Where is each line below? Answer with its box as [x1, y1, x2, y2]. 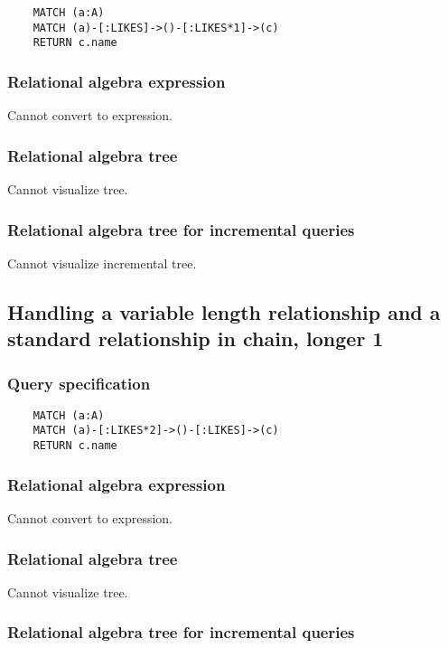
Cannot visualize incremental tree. [7, 253, 197, 272]
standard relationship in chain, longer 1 [7, 324, 384, 352]
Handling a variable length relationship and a [7, 297, 441, 325]
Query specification [7, 371, 151, 394]
